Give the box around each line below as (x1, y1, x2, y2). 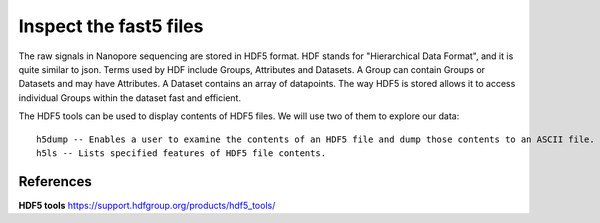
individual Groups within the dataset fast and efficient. (18, 91, 242, 104)
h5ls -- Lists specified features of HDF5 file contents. (36, 147, 327, 159)
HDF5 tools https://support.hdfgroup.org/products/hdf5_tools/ (18, 199, 276, 211)
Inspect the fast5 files (18, 15, 204, 37)
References (18, 173, 92, 190)
